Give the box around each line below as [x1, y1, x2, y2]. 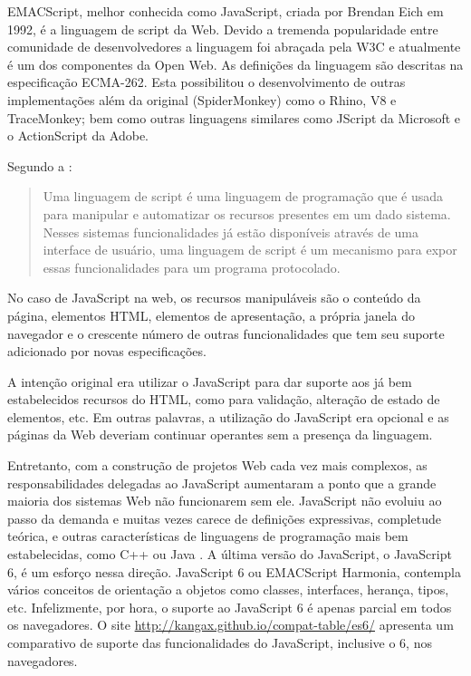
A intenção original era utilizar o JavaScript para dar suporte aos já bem [7, 372, 412, 391]
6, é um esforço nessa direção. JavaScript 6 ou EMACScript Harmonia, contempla [7, 562, 461, 581]
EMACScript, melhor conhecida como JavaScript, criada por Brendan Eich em [7, 2, 444, 20]
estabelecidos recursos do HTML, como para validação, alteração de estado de [7, 390, 440, 409]
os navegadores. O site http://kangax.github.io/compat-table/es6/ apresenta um [7, 615, 454, 634]
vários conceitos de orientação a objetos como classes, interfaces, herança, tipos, [7, 580, 449, 599]
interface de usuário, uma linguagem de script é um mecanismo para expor [43, 240, 457, 259]
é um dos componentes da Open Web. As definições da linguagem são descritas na [7, 54, 464, 73]
